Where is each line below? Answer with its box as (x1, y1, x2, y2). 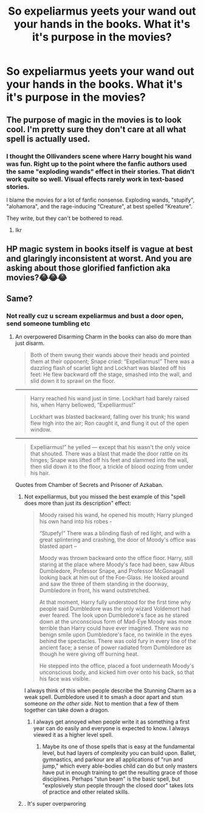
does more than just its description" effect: (24, 499, 132, 506)
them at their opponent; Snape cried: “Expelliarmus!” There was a (30, 358, 195, 365)
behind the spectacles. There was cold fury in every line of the (39, 637, 196, 644)
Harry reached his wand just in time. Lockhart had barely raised (30, 394, 189, 402)
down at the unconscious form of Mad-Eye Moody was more (39, 617, 192, 625)
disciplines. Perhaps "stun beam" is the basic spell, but (42, 775, 180, 783)
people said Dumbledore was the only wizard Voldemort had (39, 605, 191, 612)
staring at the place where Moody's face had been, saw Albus (39, 561, 195, 568)
